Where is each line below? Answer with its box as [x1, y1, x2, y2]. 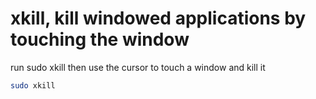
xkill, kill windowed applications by [10, 7, 307, 30]
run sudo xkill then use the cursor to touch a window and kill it [10, 61, 266, 73]
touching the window [10, 28, 190, 51]
